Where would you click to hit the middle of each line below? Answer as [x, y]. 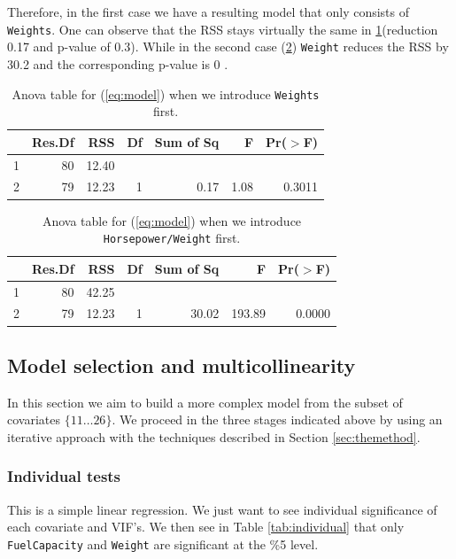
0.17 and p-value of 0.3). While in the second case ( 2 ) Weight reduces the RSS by [228, 47]
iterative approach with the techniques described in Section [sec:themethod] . [214, 436]
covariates [34, 419]
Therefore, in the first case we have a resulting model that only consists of [209, 12]
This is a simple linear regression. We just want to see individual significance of [222, 509]
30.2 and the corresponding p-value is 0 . [118, 63]
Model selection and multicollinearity [182, 365]
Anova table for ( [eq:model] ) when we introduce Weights [166, 93]
